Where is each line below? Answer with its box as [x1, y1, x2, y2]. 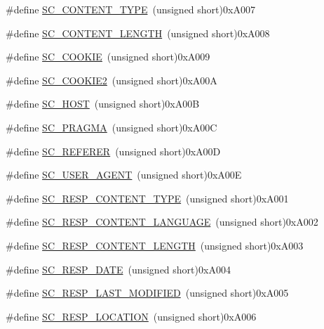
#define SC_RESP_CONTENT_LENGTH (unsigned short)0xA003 [6, 238, 304, 252]
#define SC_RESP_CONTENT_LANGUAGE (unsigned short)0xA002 [6, 214, 318, 229]
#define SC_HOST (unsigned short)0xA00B [6, 96, 200, 111]
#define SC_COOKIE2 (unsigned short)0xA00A [6, 72, 217, 87]
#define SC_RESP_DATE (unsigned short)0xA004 [6, 262, 231, 276]
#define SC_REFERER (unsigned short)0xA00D [6, 143, 221, 158]
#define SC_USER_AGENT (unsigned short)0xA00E [6, 167, 242, 182]
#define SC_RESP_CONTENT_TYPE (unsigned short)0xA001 [6, 191, 289, 205]
